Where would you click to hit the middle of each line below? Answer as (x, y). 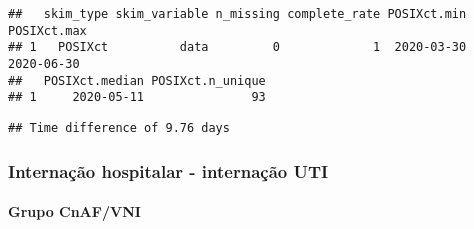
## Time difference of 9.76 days (119, 127)
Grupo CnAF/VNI (74, 211)
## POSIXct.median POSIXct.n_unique (137, 80)
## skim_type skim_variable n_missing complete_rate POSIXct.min (237, 14)
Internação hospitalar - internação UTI (168, 170)
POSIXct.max (47, 30)
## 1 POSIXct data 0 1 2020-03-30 (237, 47)
